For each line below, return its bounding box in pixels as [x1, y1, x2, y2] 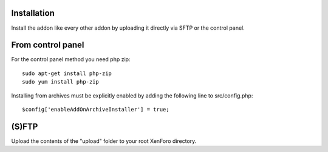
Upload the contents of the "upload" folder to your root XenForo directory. [11, 137, 197, 145]
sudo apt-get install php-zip [22, 70, 112, 77]
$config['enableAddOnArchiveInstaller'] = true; [22, 106, 169, 113]
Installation [11, 8, 55, 18]
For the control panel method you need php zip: [11, 56, 131, 63]
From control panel [11, 40, 84, 50]
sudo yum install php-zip [22, 79, 100, 85]
